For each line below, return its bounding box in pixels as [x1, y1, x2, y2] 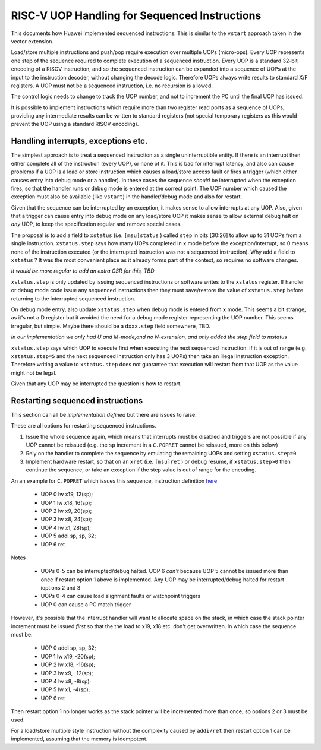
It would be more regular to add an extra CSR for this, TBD [11, 267, 155, 274]
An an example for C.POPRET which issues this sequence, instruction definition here [11, 477, 218, 484]
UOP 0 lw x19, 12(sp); [40, 490, 93, 498]
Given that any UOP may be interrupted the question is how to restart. [11, 380, 182, 387]
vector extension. [11, 37, 53, 45]
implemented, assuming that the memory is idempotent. [11, 735, 148, 742]
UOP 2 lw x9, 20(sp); [40, 507, 92, 514]
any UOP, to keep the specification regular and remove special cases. [11, 220, 182, 228]
